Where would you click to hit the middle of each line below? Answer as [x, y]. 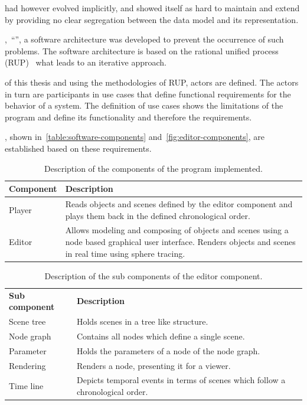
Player [20, 209]
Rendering [27, 365]
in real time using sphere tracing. [125, 253]
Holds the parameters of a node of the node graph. [168, 350]
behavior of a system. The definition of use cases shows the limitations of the [144, 105]
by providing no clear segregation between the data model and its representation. [152, 19]
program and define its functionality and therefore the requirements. [128, 117]
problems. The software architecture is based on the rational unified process [142, 50]
